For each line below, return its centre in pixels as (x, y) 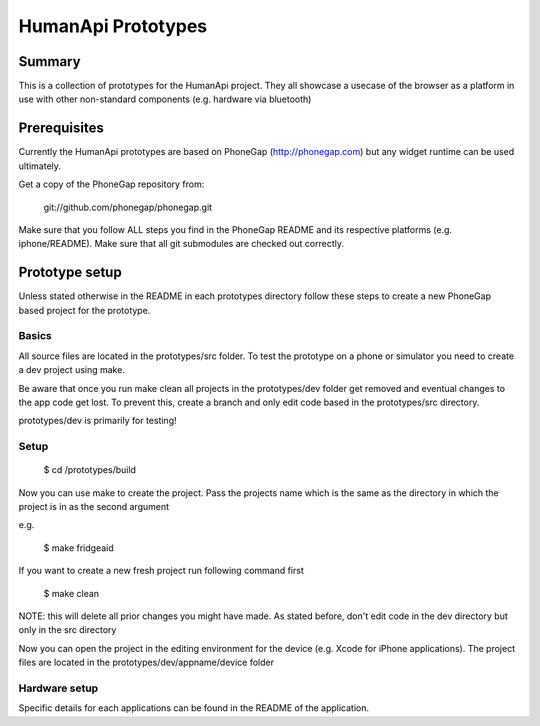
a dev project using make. (71, 370)
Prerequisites (61, 128)
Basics (35, 336)
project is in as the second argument (94, 507)
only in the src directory (67, 630)
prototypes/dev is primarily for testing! (97, 421)
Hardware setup (58, 688)
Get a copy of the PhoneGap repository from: (111, 184)
